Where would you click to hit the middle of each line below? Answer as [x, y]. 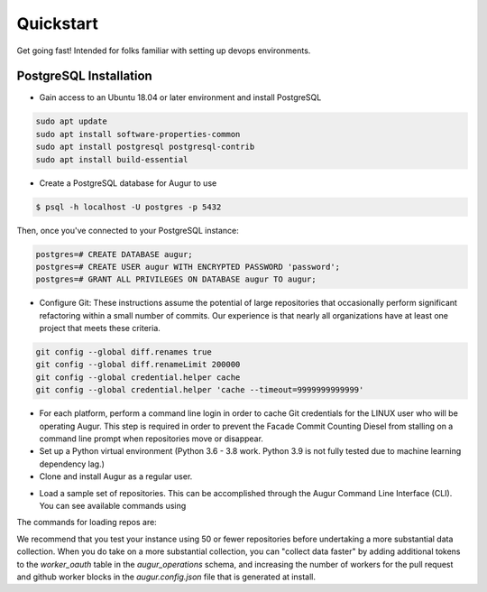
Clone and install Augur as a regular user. [116, 476]
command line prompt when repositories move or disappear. [151, 439]
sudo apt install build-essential [112, 159]
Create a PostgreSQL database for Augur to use [128, 183]
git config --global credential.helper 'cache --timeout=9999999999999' [200, 390]
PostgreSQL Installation [84, 76]
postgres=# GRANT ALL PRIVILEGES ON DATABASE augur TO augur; [176, 279]
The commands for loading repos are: [87, 523]
